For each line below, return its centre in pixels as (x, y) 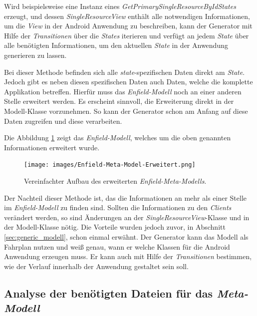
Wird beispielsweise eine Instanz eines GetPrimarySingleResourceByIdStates (120, 6)
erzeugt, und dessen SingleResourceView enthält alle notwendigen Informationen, (127, 16)
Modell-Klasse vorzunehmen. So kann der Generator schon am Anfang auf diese (126, 111)
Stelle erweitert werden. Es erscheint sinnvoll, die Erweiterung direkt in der (119, 101)
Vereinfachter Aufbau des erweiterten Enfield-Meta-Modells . (115, 180)
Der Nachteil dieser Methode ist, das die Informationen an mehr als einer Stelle (126, 197)
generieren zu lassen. (35, 55)
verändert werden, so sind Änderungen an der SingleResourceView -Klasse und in (127, 217)
